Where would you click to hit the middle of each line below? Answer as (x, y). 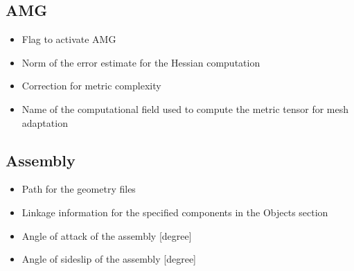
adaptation (45, 122)
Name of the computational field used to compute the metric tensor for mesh (185, 108)
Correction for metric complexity (91, 86)
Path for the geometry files (79, 189)
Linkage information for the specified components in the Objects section (175, 212)
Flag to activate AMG (69, 39)
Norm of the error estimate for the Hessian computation (141, 62)
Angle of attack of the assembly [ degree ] (107, 235)
